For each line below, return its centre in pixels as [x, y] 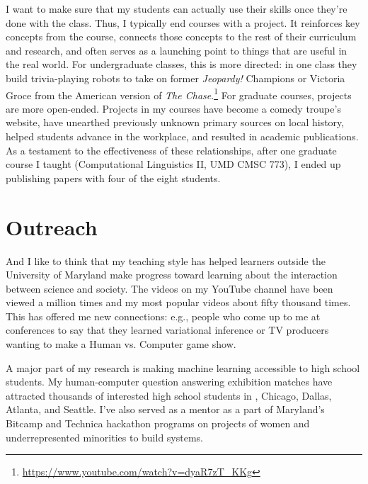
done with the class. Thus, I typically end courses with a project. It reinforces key [183, 22]
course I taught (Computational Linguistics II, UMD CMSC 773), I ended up [173, 164]
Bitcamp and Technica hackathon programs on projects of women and [158, 423]
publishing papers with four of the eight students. [113, 178]
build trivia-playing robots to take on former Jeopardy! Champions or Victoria [176, 78]
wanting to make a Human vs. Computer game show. [121, 344]
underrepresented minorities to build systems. [104, 437]
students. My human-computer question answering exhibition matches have [169, 382]
